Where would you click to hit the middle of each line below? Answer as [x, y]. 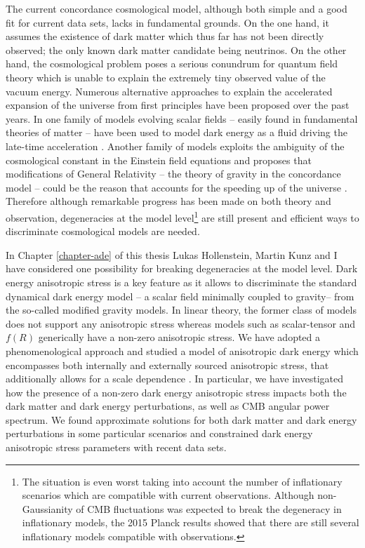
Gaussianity [47, 508]
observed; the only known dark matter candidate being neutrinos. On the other [176, 49]
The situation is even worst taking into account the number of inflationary [182, 481]
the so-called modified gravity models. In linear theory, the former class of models [181, 310]
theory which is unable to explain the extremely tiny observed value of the [166, 77]
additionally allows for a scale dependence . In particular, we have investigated [175, 379]
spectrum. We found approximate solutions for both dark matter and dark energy [181, 419]
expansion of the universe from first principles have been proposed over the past [178, 105]
